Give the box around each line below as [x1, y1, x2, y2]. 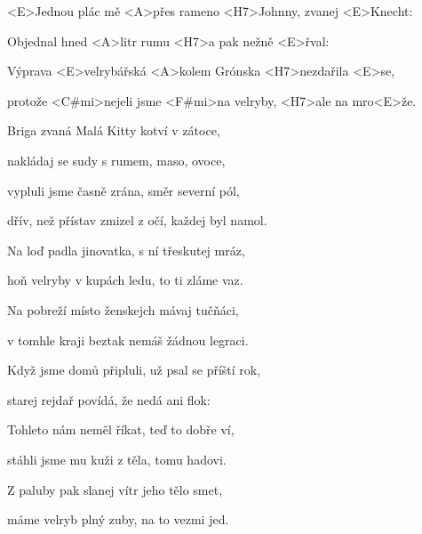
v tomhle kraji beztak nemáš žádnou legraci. [7, 330, 249, 349]
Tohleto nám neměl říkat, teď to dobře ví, [7, 420, 235, 439]
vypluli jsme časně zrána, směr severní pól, [7, 181, 240, 199]
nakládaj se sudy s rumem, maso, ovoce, [7, 150, 226, 169]
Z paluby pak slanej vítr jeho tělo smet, [7, 480, 223, 498]
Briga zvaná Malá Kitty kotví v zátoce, [7, 121, 220, 140]
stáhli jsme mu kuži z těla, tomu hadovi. [7, 449, 227, 468]
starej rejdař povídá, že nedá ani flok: [7, 390, 211, 409]
